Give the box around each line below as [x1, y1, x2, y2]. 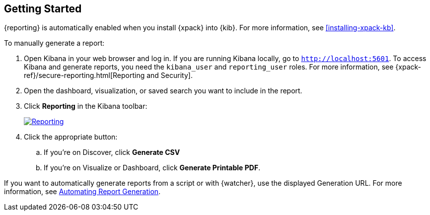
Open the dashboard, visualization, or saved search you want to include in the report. [24, 86, 302, 95]
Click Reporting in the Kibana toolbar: [24, 102, 147, 111]
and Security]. [146, 71, 193, 80]
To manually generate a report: [4, 39, 105, 48]
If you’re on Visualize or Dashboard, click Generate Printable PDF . [44, 163, 261, 172]
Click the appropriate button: [24, 133, 118, 142]
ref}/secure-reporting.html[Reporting [24, 71, 145, 80]
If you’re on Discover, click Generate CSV [44, 148, 180, 157]
